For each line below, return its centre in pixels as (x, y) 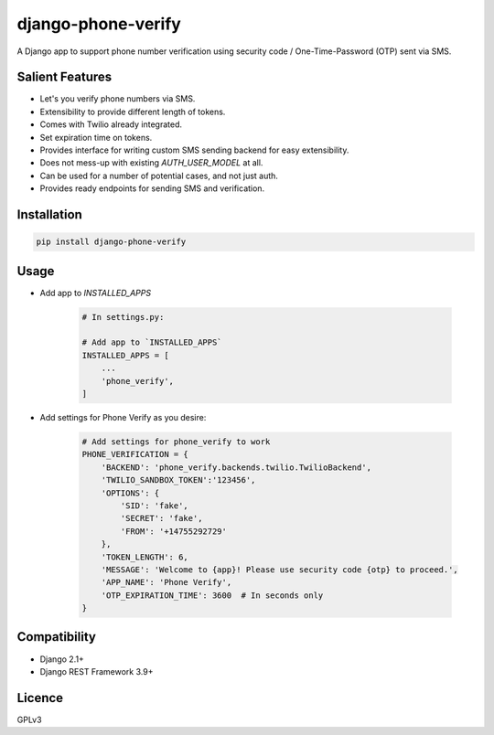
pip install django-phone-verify (111, 242)
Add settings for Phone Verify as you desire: (123, 417)
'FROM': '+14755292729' (174, 531)
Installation (49, 214)
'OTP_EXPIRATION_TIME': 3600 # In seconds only (212, 595)
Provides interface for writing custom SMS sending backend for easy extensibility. (194, 150)
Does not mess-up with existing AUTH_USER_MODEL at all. (151, 163)
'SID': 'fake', (155, 506)
